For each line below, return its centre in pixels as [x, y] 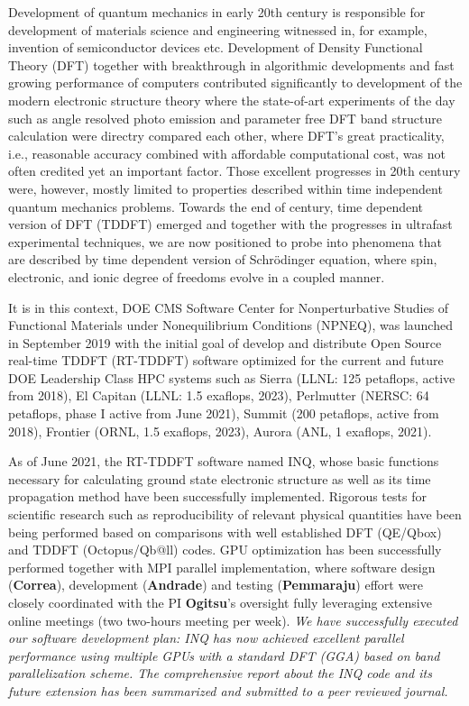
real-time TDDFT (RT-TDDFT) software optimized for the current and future [226, 360]
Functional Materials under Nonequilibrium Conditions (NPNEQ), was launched [230, 325]
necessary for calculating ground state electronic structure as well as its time [220, 478]
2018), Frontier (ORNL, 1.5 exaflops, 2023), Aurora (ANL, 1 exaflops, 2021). [220, 431]
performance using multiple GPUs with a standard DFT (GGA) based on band [224, 655]
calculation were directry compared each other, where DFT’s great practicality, [226, 136]
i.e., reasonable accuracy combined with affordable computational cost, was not [227, 153]
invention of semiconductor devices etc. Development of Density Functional [216, 47]
